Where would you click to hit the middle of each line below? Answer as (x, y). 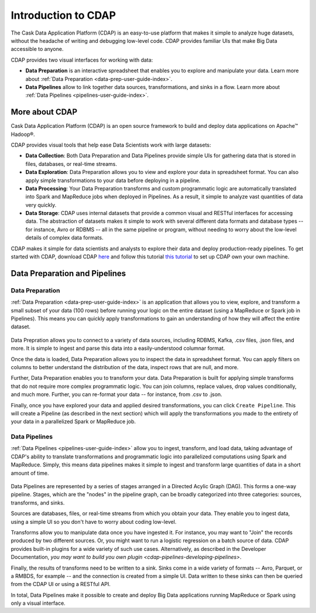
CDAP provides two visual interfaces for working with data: (82, 60)
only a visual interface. (38, 603)
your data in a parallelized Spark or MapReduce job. (73, 421)
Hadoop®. (23, 134)
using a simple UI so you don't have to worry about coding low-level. (94, 522)
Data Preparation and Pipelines (68, 273)
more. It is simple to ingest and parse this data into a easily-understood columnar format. (118, 348)
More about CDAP (44, 112)
